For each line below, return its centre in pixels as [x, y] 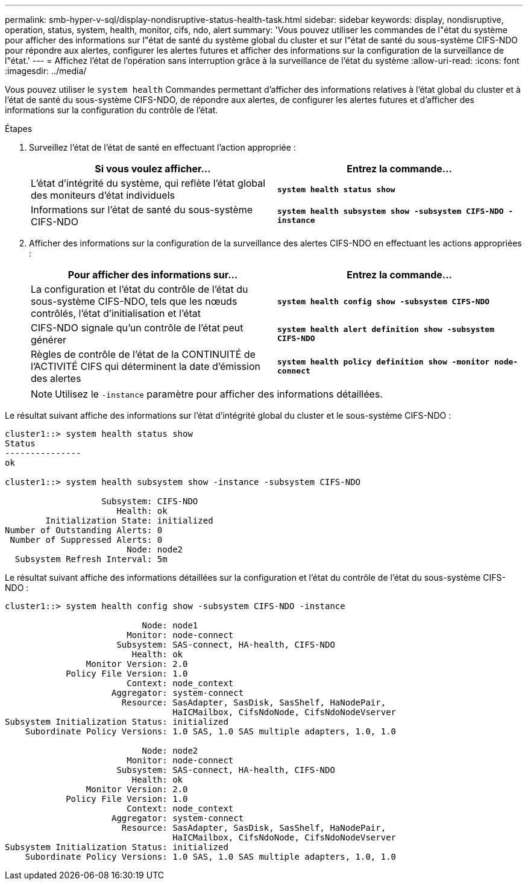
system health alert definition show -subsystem [386, 329]
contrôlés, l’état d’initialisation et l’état [116, 313]
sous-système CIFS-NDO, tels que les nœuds [134, 301]
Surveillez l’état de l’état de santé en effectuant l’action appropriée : [162, 147]
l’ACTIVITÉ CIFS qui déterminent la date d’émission [146, 366]
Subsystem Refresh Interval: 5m [91, 559]
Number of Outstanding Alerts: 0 [84, 530]
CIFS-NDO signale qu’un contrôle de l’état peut [137, 328]
